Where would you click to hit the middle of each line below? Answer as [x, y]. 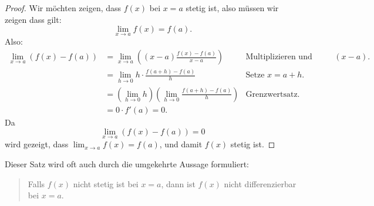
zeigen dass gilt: [33, 19]
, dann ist [178, 183]
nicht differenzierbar [260, 183]
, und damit [181, 144]
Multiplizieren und [279, 57]
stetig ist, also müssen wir [232, 8]
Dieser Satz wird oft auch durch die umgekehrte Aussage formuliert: [127, 164]
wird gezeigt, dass [37, 144]
